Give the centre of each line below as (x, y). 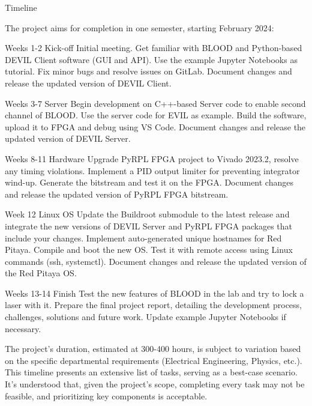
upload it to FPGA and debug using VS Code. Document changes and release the (155, 126)
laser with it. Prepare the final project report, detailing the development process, (153, 305)
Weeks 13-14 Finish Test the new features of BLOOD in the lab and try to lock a (154, 293)
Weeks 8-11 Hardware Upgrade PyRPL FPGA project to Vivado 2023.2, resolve (152, 158)
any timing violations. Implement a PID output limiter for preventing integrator (152, 170)
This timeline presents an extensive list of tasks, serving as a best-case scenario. (151, 372)
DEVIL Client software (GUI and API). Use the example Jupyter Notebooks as (151, 59)
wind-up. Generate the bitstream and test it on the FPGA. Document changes (149, 182)
